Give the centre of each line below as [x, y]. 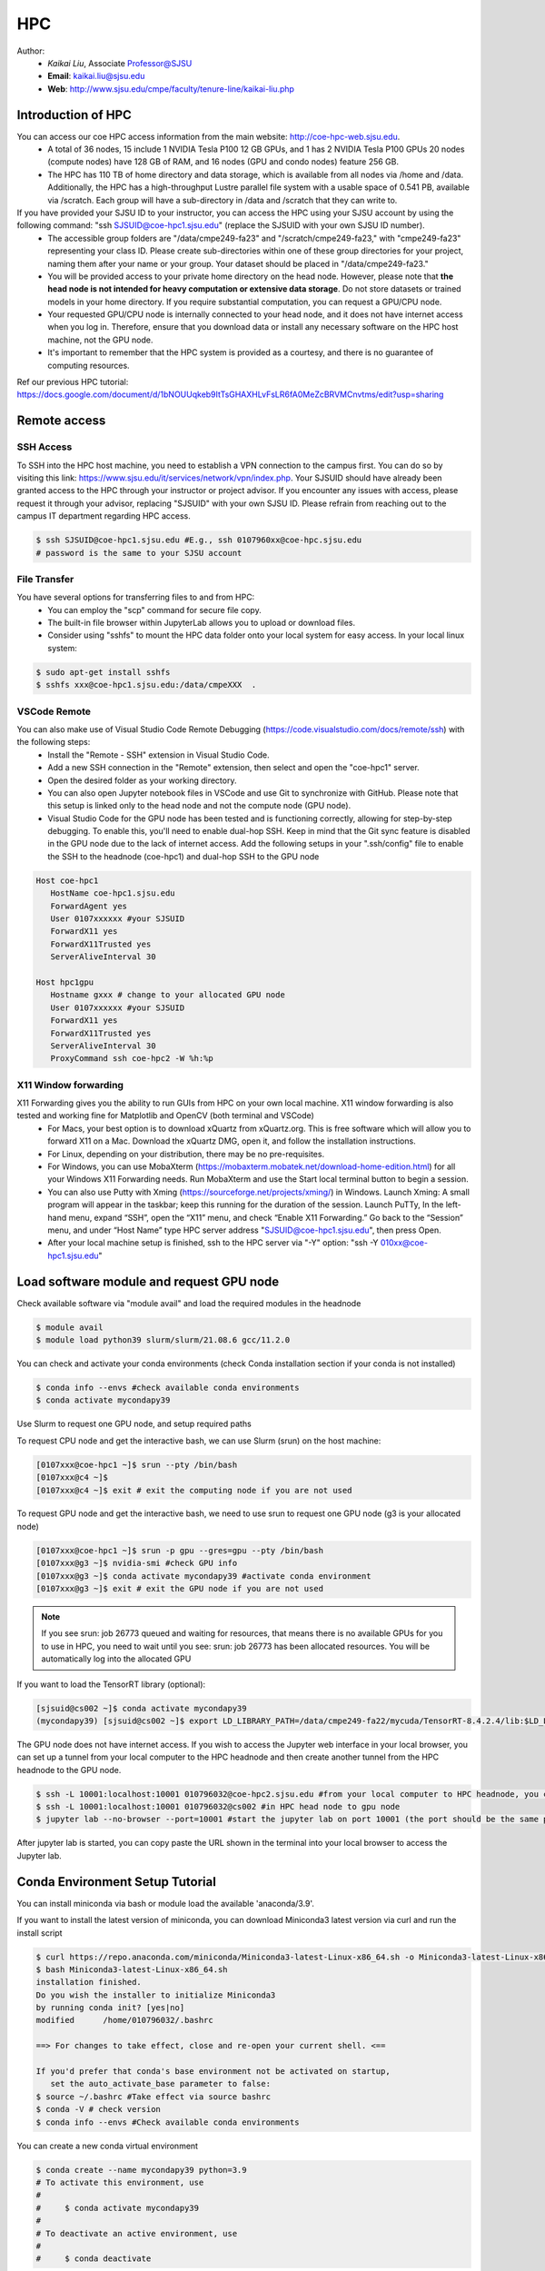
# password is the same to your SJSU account [139, 553]
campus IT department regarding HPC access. [104, 516]
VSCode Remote [54, 711]
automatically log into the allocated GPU [116, 1659]
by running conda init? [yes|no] [110, 2008]
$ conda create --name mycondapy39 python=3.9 [141, 2170]
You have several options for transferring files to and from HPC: [136, 597]
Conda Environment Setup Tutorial [117, 1882]
